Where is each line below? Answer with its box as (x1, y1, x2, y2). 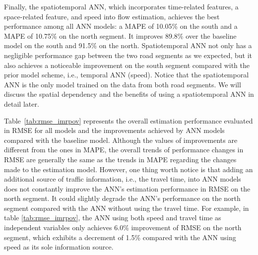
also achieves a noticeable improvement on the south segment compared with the (4, 60, 250, 70)
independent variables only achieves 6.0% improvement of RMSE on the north (4, 222, 242, 233)
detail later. (4, 98, 39, 109)
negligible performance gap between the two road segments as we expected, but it (4, 50, 253, 60)
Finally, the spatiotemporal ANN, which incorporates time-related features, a (4, 1, 239, 11)
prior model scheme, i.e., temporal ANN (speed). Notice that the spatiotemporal (4, 69, 249, 80)
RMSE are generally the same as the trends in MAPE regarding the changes (4, 154, 237, 164)
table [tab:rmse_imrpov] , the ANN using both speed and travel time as (4, 212, 221, 223)
